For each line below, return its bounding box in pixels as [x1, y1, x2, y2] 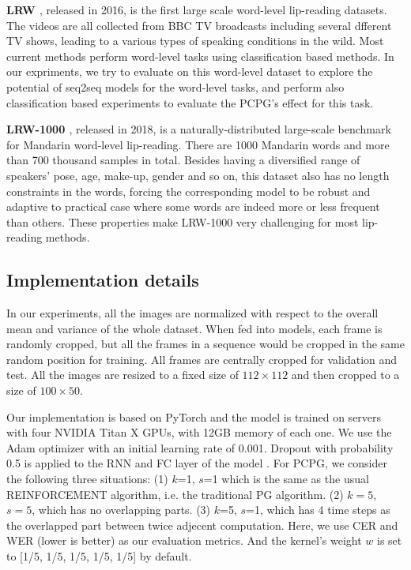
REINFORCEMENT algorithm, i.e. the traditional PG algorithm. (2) [6, 486, 344, 502]
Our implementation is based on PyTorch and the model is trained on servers [6, 408, 382, 425]
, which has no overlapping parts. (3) [32, 501, 211, 518]
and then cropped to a [291, 366, 400, 383]
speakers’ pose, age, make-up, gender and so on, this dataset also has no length [6, 167, 390, 183]
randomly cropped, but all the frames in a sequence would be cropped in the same [6, 336, 405, 352]
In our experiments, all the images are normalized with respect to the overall [6, 305, 379, 321]
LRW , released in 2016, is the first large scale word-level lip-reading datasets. [6, 2, 387, 17]
